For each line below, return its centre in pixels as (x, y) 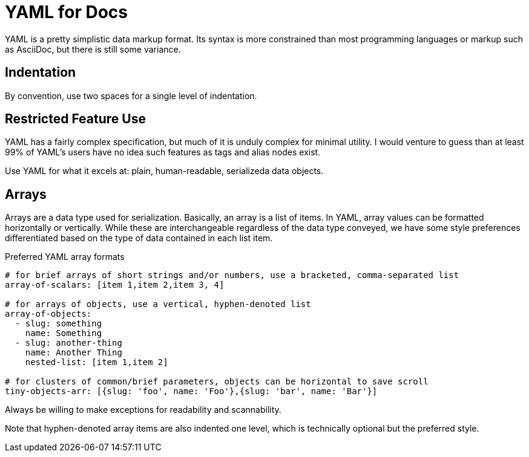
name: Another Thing (74, 353)
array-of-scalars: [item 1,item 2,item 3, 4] (115, 285)
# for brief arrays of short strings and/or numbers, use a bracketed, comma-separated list (232, 275)
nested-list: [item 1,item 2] (97, 362)
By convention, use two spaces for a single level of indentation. (131, 96)
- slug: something (58, 324)
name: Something (64, 333)
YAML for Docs (67, 12)
